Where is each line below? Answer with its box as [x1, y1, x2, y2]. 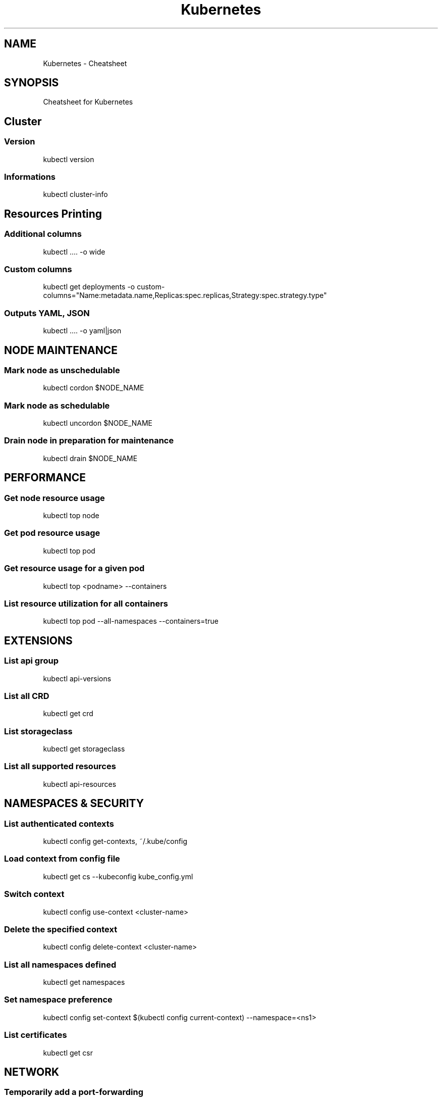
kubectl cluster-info [43, 190, 108, 199]
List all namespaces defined [4, 959, 117, 970]
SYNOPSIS [4, 76, 59, 89]
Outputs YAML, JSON [4, 308, 90, 318]
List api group [4, 656, 59, 666]
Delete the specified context [4, 924, 118, 934]
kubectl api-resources [43, 779, 117, 788]
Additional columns [4, 229, 82, 239]
